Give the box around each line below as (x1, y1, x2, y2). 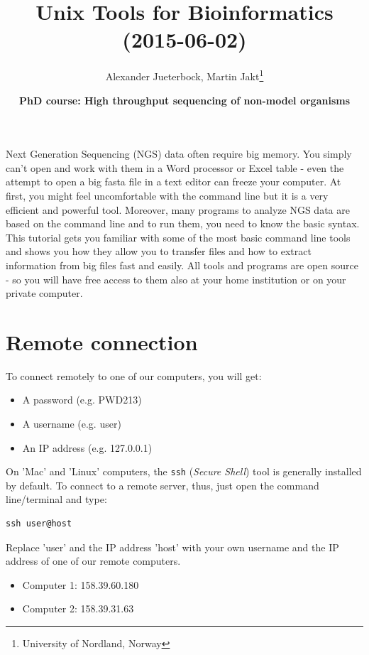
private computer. (6, 286, 83, 301)
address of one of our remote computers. (6, 553, 181, 568)
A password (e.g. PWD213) (22, 392, 142, 407)
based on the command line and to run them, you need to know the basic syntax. (6, 216, 360, 231)
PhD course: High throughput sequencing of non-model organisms (18, 92, 351, 107)
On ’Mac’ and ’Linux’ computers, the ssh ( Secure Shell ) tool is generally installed (6, 464, 362, 479)
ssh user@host (6, 519, 72, 529)
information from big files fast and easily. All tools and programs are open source (6, 257, 358, 272)
